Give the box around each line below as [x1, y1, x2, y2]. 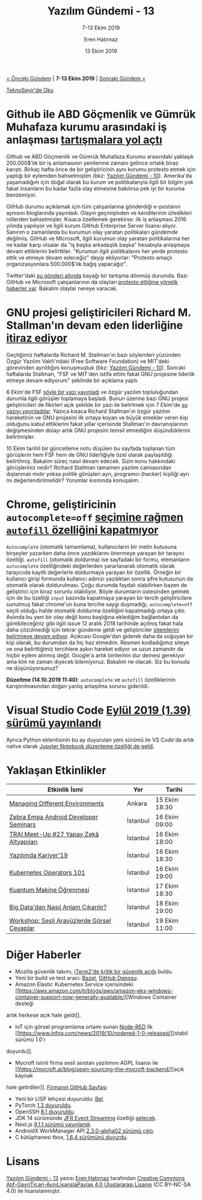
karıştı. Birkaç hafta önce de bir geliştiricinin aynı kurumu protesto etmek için [6, 165, 196, 172]
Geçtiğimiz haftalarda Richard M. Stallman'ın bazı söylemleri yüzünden [6, 351, 181, 358]
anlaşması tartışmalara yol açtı [6, 133, 162, 147]
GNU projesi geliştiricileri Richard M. [6, 306, 191, 320]
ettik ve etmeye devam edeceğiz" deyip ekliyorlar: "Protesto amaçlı [6, 254, 173, 261]
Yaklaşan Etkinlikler [6, 763, 106, 777]
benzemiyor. [6, 191, 37, 198]
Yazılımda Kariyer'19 [9, 851, 68, 859]
